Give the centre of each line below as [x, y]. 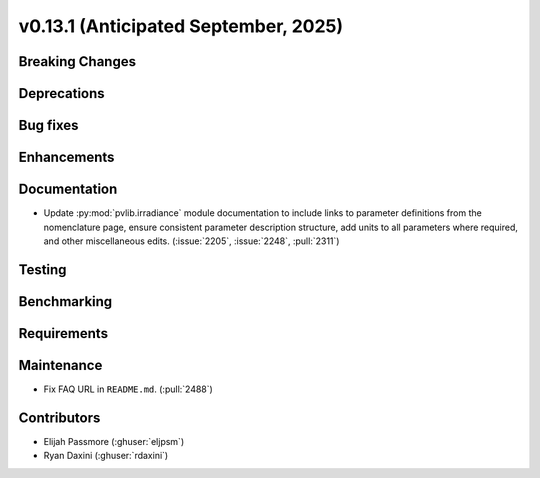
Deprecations [61, 93]
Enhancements [66, 157]
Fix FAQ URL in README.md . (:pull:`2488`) [128, 389]
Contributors [59, 417]
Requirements [63, 333]
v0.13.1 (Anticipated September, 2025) [181, 26]
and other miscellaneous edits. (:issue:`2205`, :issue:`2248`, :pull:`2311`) [191, 241]
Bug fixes [48, 125]
